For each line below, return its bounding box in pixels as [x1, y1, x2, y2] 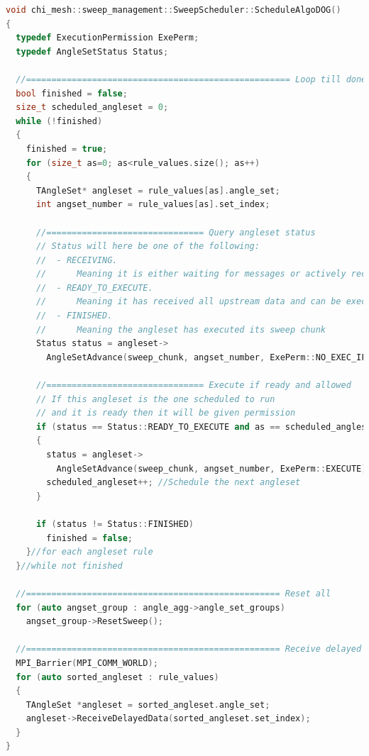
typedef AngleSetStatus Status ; [16, 46, 169, 57]
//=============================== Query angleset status [35, 227, 316, 238]
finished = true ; [26, 143, 108, 154]
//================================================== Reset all [16, 588, 331, 599]
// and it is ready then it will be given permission [35, 408, 296, 418]
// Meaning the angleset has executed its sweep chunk [35, 324, 326, 335]
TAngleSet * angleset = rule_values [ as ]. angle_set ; [35, 185, 280, 196]
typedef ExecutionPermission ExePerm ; [16, 33, 199, 43]
